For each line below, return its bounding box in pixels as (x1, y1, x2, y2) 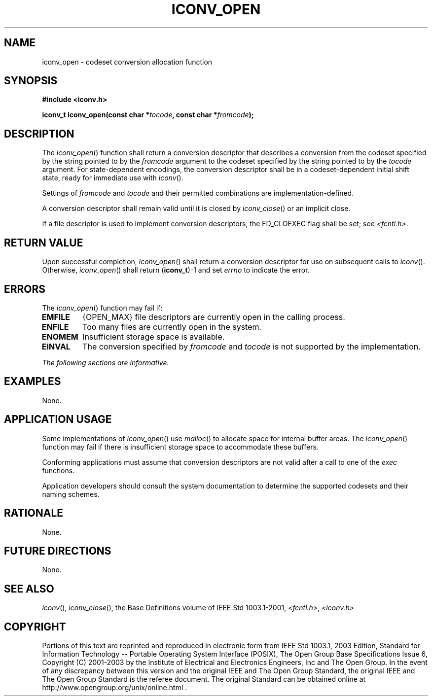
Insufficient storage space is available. (82, 331, 225, 342)
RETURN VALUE (4, 236, 83, 249)
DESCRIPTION (4, 127, 74, 140)
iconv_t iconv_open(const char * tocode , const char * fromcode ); (42, 110, 254, 119)
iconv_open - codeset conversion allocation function (42, 57, 213, 66)
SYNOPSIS (4, 74, 58, 87)
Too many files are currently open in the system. (82, 321, 262, 332)
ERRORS (4, 282, 46, 295)
